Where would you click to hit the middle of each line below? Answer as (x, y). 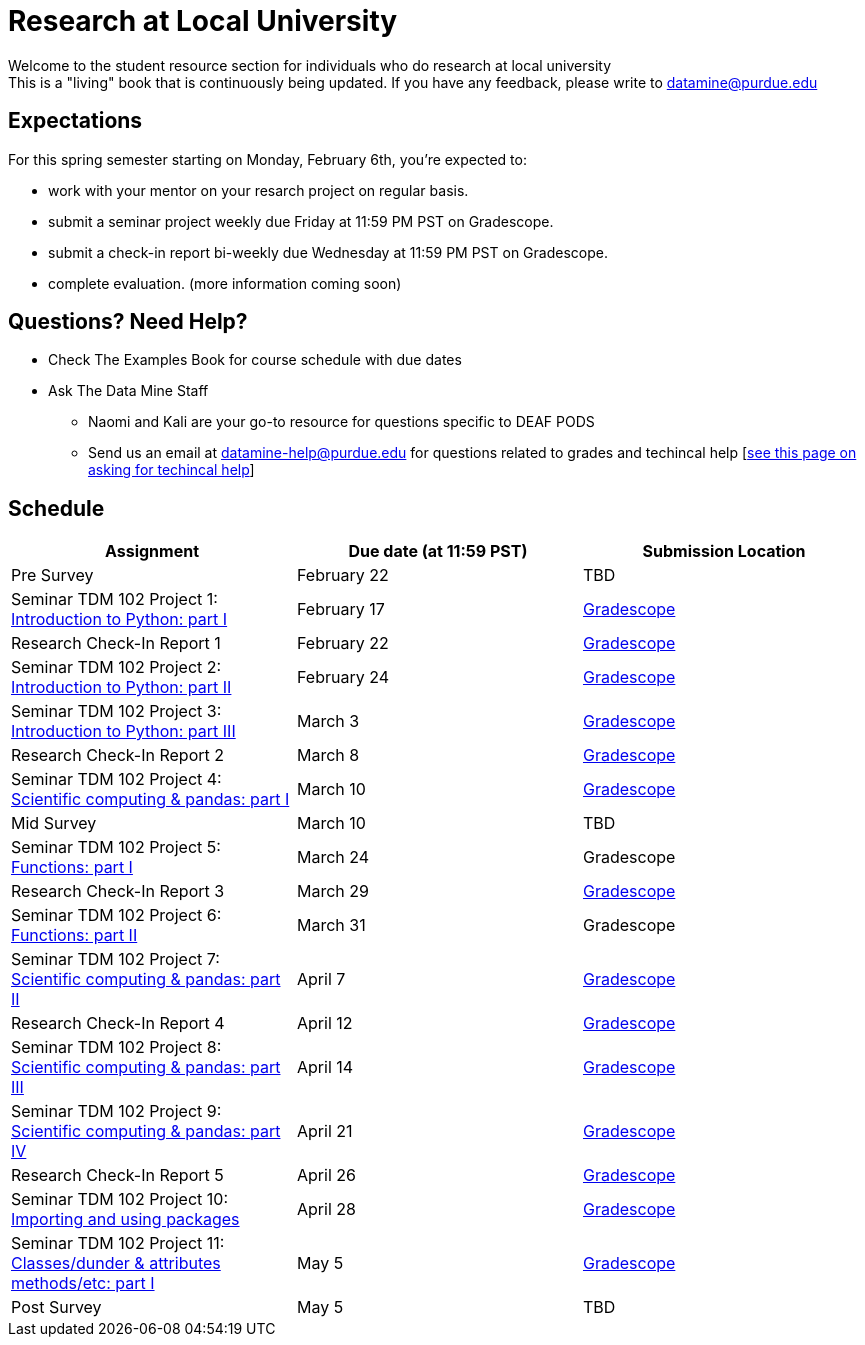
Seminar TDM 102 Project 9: (116, 1111)
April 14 (325, 1067)
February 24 (342, 677)
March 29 (332, 891)
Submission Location (724, 551)
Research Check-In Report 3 (118, 891)
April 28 (326, 1209)
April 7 (321, 979)
